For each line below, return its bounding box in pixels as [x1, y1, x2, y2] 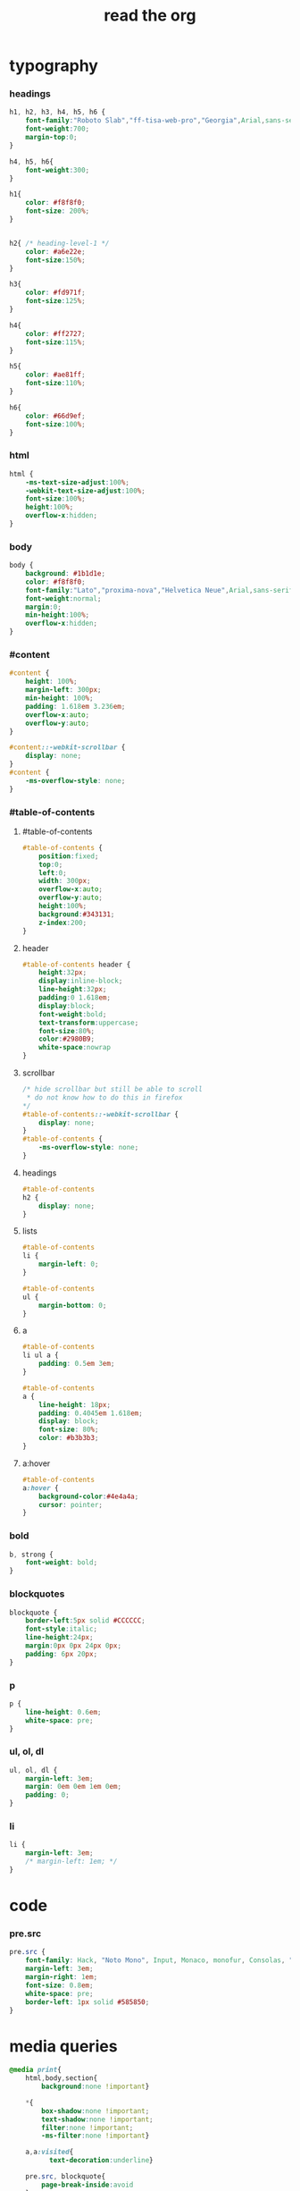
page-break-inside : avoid [41, 2180, 134, 2189]
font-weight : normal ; [25, 594, 102, 603]
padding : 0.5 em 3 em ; [38, 1360, 115, 1369]
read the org [104, 5, 196, 26]
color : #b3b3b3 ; [38, 1434, 99, 1443]
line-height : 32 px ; [38, 985, 107, 994]
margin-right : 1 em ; [25, 1973, 98, 1982]
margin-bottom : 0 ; [38, 1301, 107, 1310]
